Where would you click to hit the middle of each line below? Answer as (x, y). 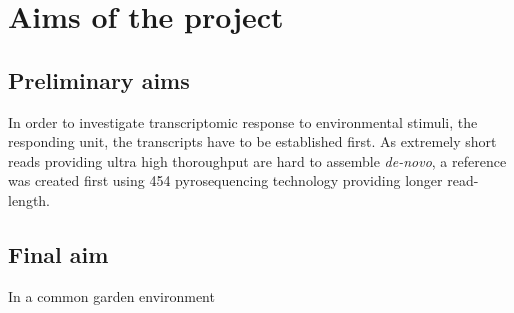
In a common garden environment (111, 295)
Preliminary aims (99, 79)
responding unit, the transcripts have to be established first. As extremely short (252, 141)
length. (29, 199)
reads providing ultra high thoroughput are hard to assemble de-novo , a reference (257, 160)
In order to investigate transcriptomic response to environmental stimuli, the (243, 121)
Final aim (58, 253)
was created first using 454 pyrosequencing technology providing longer (225, 180)
